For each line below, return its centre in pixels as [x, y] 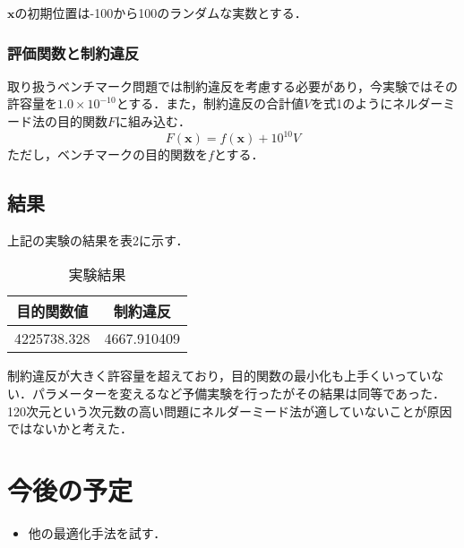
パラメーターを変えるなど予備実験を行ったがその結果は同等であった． [239, 394]
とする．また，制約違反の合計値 [210, 103]
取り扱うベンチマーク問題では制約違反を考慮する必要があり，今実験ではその [233, 86]
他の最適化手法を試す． [97, 532]
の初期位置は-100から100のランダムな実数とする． [161, 13]
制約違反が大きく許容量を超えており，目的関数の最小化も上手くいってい [219, 376]
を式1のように [352, 103]
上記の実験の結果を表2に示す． [98, 240]
